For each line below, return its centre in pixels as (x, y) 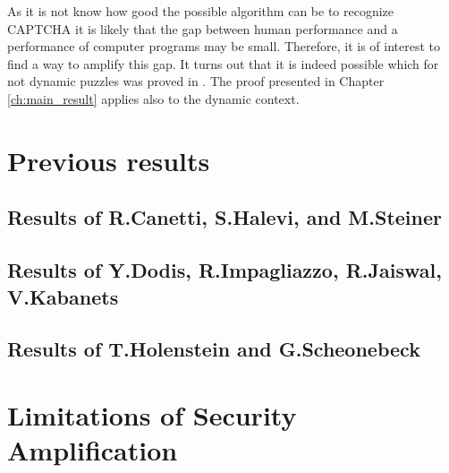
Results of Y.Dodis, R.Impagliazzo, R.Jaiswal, (224, 270)
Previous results (109, 160)
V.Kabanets (63, 296)
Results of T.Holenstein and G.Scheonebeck (214, 349)
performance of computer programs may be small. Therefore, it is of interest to (224, 46)
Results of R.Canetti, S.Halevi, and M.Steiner (224, 217)
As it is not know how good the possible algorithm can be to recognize (201, 11)
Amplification (93, 450)
